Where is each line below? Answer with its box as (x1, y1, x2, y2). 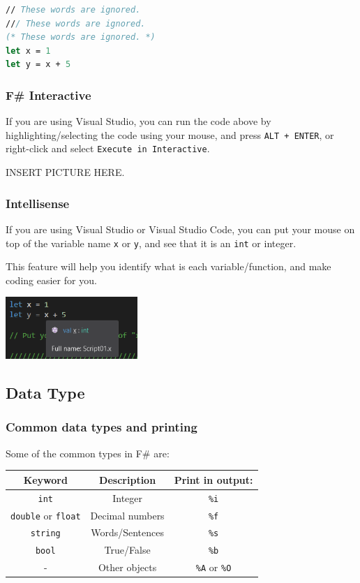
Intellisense (6, 194, 70, 212)
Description (99, 472, 156, 487)
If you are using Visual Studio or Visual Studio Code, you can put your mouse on (6, 221, 355, 236)
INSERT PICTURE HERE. (6, 165, 125, 179)
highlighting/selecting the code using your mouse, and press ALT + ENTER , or (6, 127, 334, 142)
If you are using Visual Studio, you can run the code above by (6, 114, 271, 128)
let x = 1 (6, 45, 51, 56)
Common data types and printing (6, 418, 197, 436)
